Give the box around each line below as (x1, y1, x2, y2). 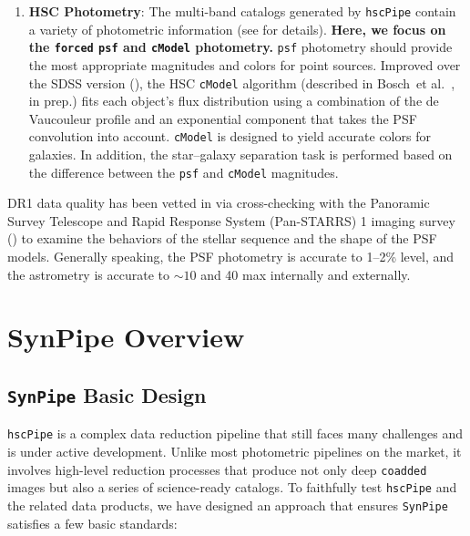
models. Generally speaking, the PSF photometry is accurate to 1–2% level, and (7, 247, 455, 266)
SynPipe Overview (7, 318, 245, 356)
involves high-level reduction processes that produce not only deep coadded (7, 459, 427, 479)
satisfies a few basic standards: (7, 513, 178, 532)
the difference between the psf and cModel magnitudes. (28, 162, 339, 181)
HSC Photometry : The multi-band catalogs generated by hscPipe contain (28, 2, 456, 20)
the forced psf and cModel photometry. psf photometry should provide (28, 37, 453, 57)
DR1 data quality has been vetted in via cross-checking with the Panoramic (7, 193, 430, 212)
